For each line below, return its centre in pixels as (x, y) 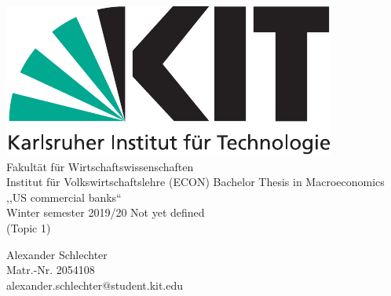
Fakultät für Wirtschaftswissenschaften (100, 166)
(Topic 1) (29, 227)
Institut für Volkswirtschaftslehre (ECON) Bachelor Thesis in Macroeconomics (195, 182)
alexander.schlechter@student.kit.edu (95, 285)
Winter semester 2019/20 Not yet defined (106, 212)
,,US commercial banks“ (64, 197)
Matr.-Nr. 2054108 (51, 270)
